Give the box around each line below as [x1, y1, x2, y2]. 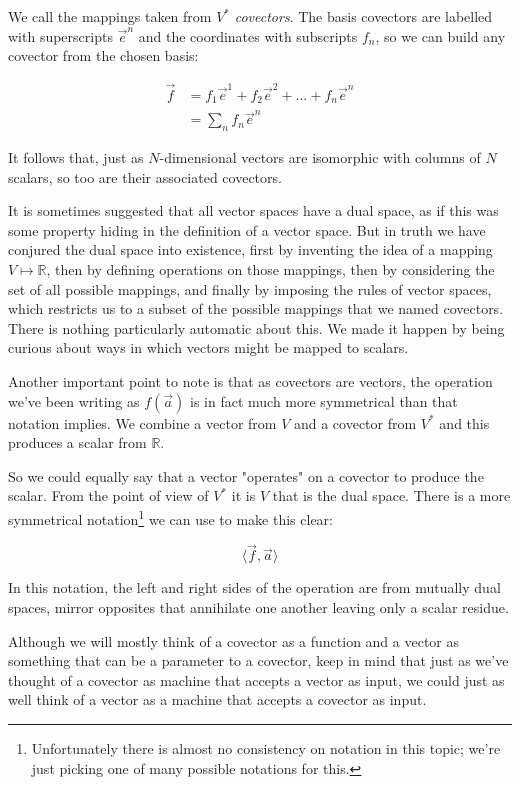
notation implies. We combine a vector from [8, 412, 277, 433]
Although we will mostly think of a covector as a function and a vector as [8, 630, 460, 651]
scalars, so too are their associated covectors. [8, 166, 282, 187]
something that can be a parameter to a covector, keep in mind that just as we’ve [8, 650, 509, 671]
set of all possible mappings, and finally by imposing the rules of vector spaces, [8, 278, 492, 299]
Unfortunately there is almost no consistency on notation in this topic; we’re [31, 737, 501, 758]
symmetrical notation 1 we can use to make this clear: [8, 505, 333, 529]
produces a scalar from [8, 432, 147, 453]
